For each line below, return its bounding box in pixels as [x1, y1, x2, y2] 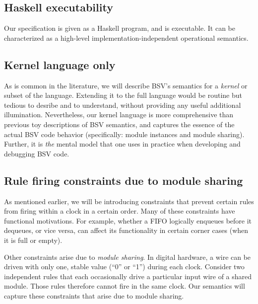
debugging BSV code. [4, 148, 69, 158]
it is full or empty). [4, 234, 63, 245]
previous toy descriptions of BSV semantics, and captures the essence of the [4, 119, 235, 129]
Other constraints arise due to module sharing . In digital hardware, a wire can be [4, 251, 251, 262]
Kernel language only [4, 57, 116, 72]
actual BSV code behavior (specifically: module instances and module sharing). [4, 129, 245, 139]
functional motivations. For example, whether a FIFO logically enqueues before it [4, 215, 252, 226]
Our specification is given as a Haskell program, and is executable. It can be [4, 23, 235, 33]
